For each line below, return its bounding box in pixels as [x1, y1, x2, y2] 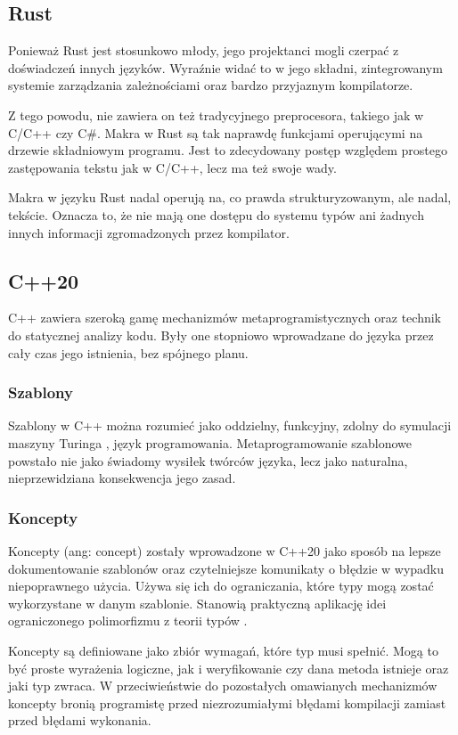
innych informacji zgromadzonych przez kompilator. [8, 223, 290, 241]
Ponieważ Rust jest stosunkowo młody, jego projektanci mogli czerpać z [8, 41, 399, 60]
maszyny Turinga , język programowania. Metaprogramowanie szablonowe [8, 433, 413, 452]
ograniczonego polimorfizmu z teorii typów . [8, 611, 248, 630]
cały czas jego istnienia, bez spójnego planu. [8, 343, 249, 362]
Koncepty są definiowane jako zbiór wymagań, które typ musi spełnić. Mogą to [8, 641, 438, 659]
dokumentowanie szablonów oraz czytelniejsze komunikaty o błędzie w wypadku [8, 559, 445, 577]
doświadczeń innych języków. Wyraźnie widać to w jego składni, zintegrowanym [8, 58, 443, 77]
